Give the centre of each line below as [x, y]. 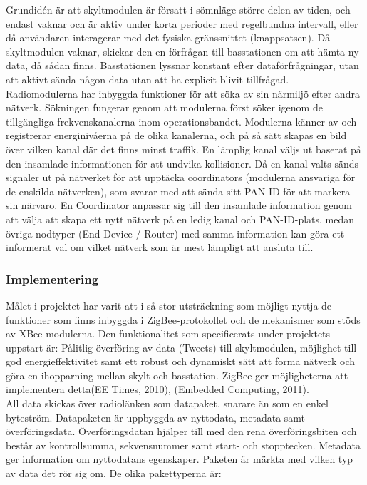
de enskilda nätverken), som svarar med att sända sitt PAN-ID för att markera [178, 191]
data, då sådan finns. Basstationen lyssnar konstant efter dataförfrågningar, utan [182, 65]
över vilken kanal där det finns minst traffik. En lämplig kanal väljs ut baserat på [183, 149]
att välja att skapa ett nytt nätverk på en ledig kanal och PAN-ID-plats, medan [180, 219]
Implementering [52, 279]
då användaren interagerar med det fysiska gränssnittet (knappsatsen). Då [168, 37]
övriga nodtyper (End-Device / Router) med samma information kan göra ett [175, 233]
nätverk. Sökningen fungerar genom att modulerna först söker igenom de [164, 107]
